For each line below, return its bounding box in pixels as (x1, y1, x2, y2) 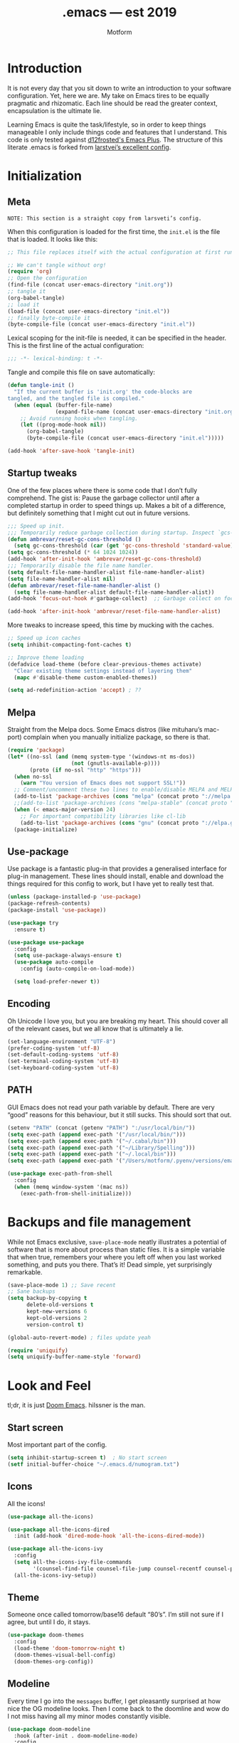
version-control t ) (26, 1321, 84, 1328)
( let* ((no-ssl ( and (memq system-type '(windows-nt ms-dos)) (7, 753, 196, 760)
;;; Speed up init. (7, 522, 65, 530)
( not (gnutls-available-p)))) (70, 759, 161, 767)
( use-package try (7, 919, 59, 927)
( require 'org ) (7, 268, 53, 275)
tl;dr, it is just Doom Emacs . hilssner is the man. (7, 1401, 146, 1409)
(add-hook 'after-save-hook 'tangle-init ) (7, 447, 135, 455)
